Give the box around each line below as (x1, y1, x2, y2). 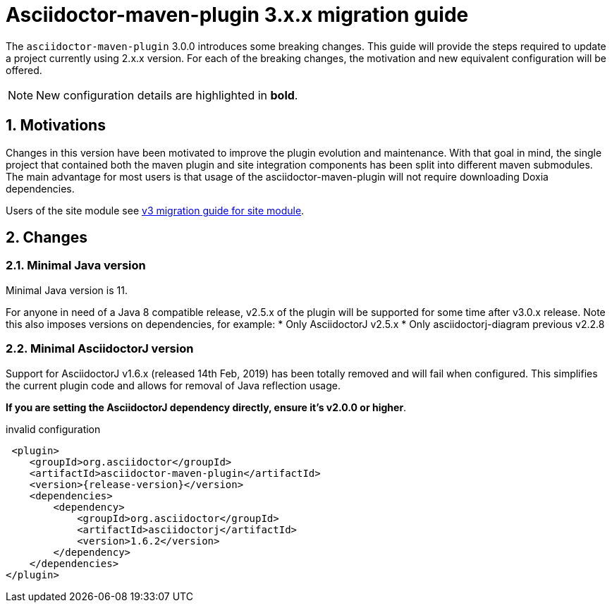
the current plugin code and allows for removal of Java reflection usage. (6, 379, 341, 391)
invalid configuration (6, 422, 101, 435)
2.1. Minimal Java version (6, 258, 146, 273)
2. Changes (6, 229, 87, 247)
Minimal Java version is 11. (6, 284, 128, 296)
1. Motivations (6, 116, 106, 135)
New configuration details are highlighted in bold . (36, 87, 298, 102)
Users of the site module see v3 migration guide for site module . (6, 204, 305, 217)
